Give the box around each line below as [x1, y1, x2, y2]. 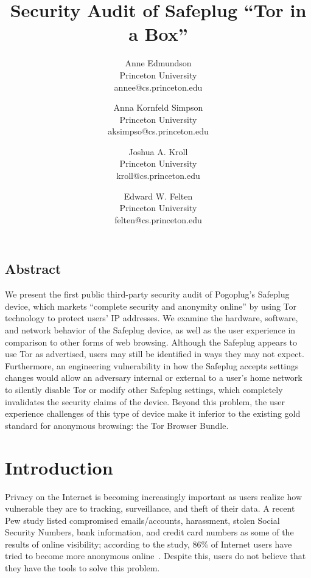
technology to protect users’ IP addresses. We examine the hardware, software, [5, 312, 298, 324]
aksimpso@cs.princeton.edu [108, 125, 209, 138]
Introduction [5, 454, 113, 479]
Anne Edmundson [125, 57, 192, 69]
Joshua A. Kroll [128, 145, 188, 158]
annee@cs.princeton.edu [114, 80, 203, 93]
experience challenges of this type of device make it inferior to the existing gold [5, 407, 301, 420]
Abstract [5, 259, 61, 278]
